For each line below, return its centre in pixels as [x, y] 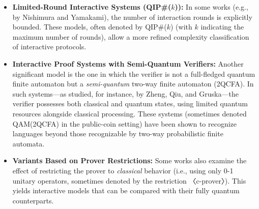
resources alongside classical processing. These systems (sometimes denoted [129, 113]
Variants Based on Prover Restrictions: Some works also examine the [129, 160]
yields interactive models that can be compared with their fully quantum [126, 190]
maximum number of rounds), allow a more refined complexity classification [131, 36]
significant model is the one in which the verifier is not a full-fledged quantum [134, 73]
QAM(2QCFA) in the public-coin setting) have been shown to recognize [125, 123]
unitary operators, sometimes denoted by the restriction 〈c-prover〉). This [129, 180]
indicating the [222, 27]
